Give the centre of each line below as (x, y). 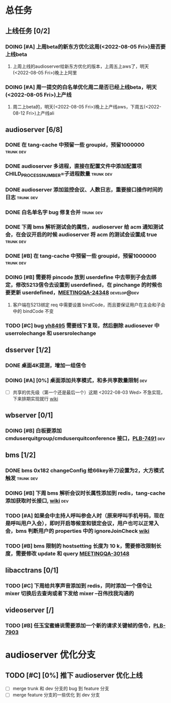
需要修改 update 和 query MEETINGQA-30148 (73, 553)
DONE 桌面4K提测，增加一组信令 (46, 365)
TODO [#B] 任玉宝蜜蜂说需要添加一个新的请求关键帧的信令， (79, 626)
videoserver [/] (30, 610)
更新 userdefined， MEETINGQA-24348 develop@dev (75, 292)
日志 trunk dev (22, 197)
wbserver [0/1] (29, 415)
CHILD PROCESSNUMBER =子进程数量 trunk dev (59, 174)
